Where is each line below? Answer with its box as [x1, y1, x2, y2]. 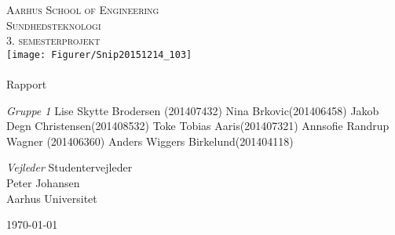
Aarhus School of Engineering [6, 2, 159, 17]
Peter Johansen [6, 175, 80, 190]
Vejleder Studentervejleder [6, 159, 133, 175]
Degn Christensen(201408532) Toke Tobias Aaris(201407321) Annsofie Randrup [6, 117, 390, 134]
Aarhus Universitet [6, 190, 97, 206]
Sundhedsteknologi [6, 16, 101, 33]
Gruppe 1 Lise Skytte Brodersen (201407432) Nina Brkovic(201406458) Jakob [6, 102, 379, 118]
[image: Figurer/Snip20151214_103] [6, 49, 192, 60]
